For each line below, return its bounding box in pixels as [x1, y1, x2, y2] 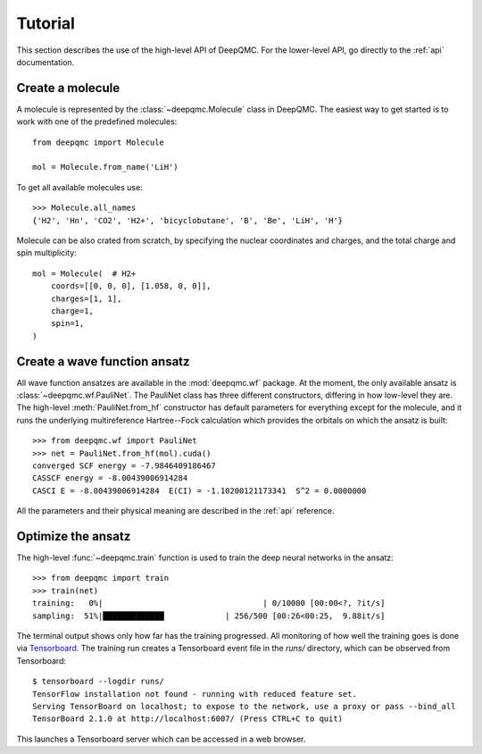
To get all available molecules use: [16, 181, 143, 192]
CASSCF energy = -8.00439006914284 [32, 473, 188, 483]
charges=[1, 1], [50, 293, 122, 304]
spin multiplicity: [16, 247, 78, 258]
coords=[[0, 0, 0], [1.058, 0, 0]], [50, 281, 212, 291]
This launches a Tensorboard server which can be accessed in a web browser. [16, 733, 306, 744]
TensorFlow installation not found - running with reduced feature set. [32, 689, 357, 699]
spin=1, [50, 318, 85, 329]
